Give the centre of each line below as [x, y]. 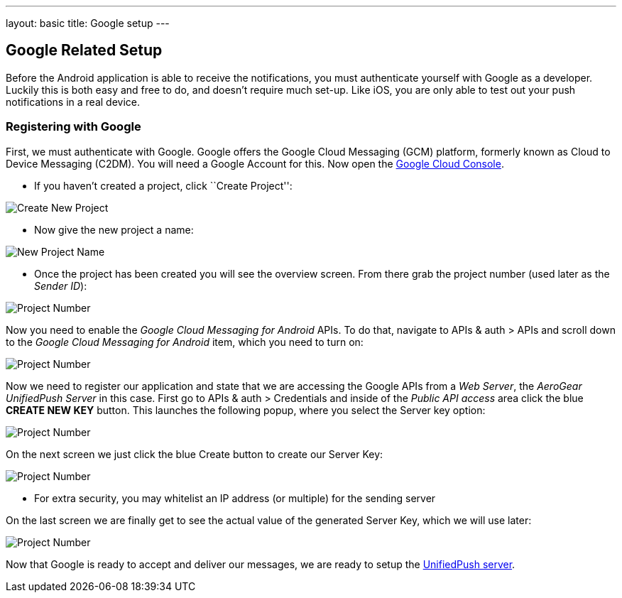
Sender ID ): [61, 286]
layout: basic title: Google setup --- [88, 23]
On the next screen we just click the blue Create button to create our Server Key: [195, 454]
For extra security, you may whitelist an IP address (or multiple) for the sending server [235, 498]
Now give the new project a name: [114, 229]
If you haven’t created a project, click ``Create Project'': [163, 185]
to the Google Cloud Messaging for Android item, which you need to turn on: [185, 342]
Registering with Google [73, 127]
